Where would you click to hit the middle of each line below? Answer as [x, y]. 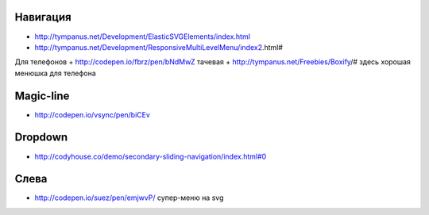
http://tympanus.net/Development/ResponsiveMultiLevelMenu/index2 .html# [159, 47]
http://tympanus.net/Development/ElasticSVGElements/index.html [142, 36]
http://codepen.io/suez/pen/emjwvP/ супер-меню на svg [129, 198]
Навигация [43, 17]
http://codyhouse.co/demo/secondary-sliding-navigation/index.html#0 [151, 156]
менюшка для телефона [55, 73]
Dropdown [41, 138]
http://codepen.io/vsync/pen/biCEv [93, 114]
